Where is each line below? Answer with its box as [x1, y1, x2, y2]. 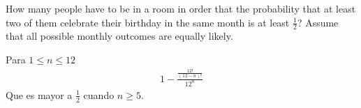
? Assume [297, 15, 339, 29]
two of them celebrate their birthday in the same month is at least [6, 15, 290, 29]
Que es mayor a [6, 87, 73, 102]
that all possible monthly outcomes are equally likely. [6, 29, 233, 43]
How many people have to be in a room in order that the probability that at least [6, 1, 356, 15]
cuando [83, 87, 115, 102]
